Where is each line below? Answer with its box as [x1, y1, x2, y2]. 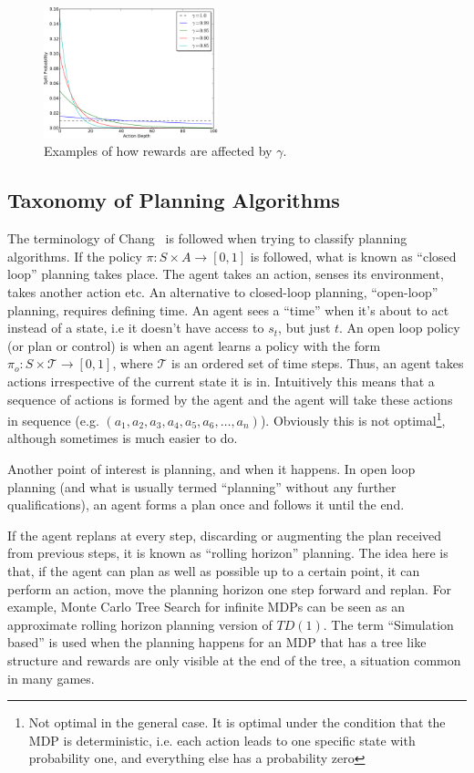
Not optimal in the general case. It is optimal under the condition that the [28, 713, 446, 732]
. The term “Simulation [323, 614, 454, 634]
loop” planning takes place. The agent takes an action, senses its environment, [7, 264, 444, 283]
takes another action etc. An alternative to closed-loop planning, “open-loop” [7, 283, 438, 301]
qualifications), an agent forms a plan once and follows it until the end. [7, 495, 405, 514]
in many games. [7, 668, 95, 687]
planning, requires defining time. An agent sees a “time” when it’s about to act [7, 300, 449, 319]
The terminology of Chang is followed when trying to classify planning [7, 229, 407, 248]
